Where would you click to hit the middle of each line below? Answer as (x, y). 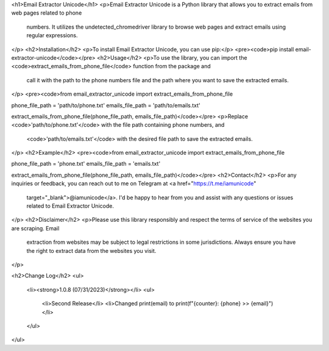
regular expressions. (52, 35)
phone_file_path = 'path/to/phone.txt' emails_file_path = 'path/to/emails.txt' (106, 105)
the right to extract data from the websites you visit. (91, 250)
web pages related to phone (47, 13)
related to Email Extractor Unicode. (70, 206)
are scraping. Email (35, 228)
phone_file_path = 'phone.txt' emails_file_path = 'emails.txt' (86, 164)
